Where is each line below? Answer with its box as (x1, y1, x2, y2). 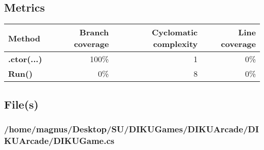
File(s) (4, 96, 39, 112)
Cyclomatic (152, 26, 198, 38)
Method (8, 32, 41, 44)
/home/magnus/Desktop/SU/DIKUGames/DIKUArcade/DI (4, 122, 259, 135)
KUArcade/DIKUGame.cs (4, 134, 115, 146)
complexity (153, 38, 198, 50)
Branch (79, 26, 109, 38)
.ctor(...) (8, 53, 42, 65)
